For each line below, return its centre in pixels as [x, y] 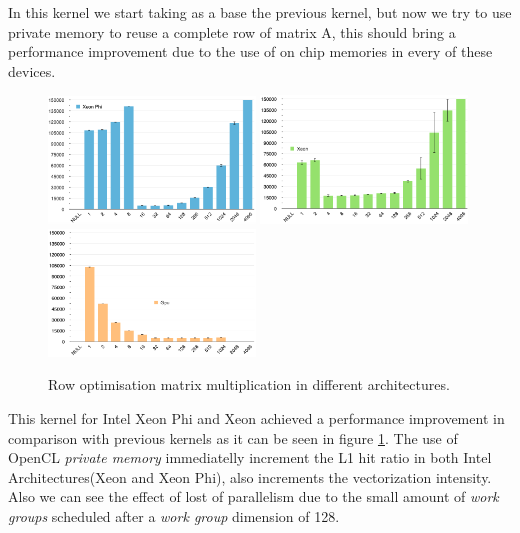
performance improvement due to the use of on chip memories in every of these [250, 51]
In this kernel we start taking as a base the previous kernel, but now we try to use [260, 12]
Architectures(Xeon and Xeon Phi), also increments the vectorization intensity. [250, 476]
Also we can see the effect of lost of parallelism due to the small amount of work [253, 496]
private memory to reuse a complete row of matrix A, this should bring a [232, 31]
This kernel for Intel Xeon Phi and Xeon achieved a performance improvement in [256, 418]
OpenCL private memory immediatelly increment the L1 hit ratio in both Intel [250, 457]
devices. [32, 70]
